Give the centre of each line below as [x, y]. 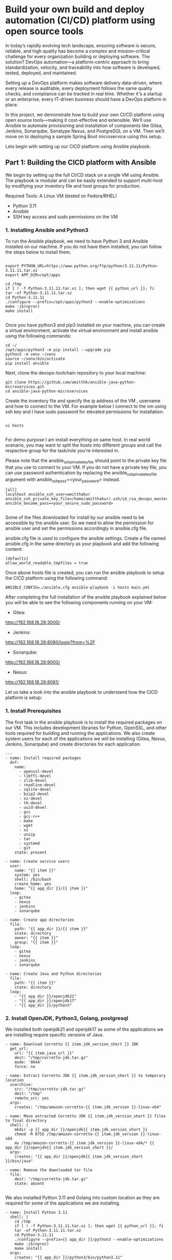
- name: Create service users [38, 861]
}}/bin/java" [19, 1161]
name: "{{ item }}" [35, 870]
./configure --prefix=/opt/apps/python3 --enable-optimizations [75, 302]
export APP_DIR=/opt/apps [33, 275]
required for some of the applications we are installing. [63, 1203]
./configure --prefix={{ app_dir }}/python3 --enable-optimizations [89, 1239]
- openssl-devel [36, 771]
